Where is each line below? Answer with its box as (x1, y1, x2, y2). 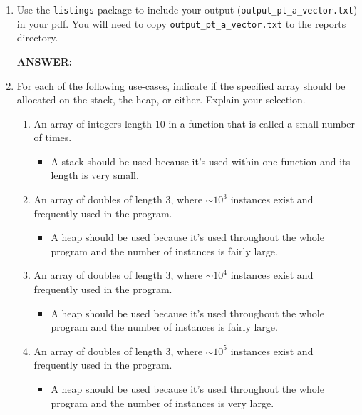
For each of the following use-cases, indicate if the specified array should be (16, 78, 346, 93)
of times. (33, 130, 72, 145)
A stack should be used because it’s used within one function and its (51, 153, 351, 168)
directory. (16, 30, 58, 45)
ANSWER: (16, 53, 73, 68)
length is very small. (51, 168, 139, 183)
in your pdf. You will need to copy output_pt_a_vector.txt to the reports (16, 16, 346, 31)
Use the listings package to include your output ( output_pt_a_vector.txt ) (16, 2, 358, 16)
